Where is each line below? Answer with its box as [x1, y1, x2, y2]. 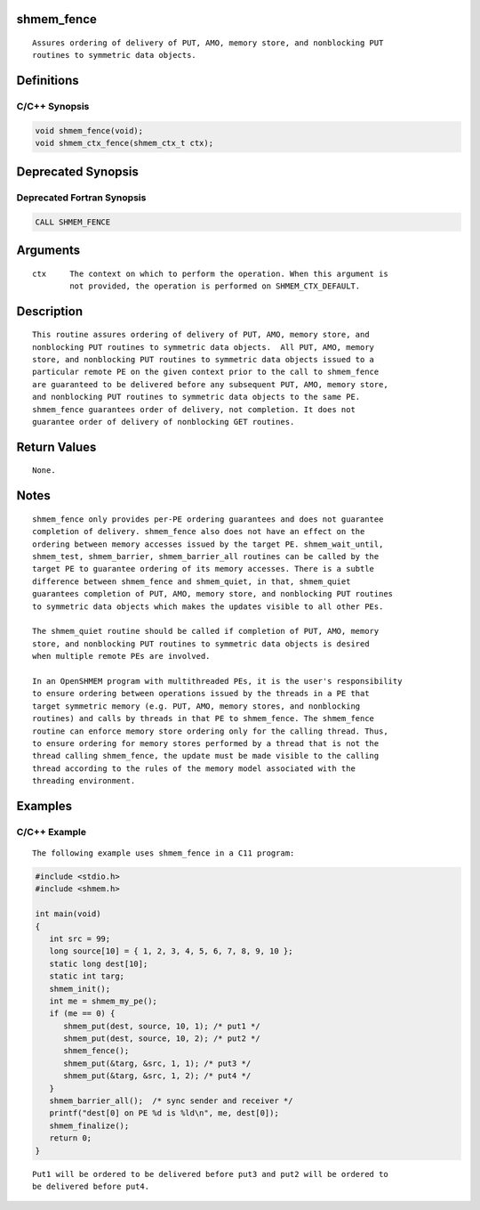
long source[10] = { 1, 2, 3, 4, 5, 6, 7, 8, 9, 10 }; [49, 946, 293, 956]
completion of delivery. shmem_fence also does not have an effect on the [32, 526, 365, 537]
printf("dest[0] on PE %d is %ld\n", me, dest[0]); [49, 1108, 279, 1118]
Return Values [16, 439, 97, 454]
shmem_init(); [49, 984, 111, 994]
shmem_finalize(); [49, 1120, 130, 1131]
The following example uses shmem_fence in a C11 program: [32, 849, 295, 858]
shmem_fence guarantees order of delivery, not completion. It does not [32, 404, 356, 414]
